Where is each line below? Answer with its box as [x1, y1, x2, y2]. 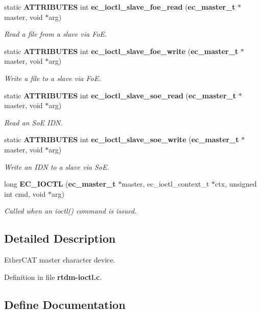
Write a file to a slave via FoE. [4, 72, 101, 83]
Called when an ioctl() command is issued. [4, 205, 137, 216]
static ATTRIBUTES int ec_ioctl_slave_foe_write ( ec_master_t [4, 45, 239, 56]
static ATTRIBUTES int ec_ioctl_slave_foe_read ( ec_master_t [4, 2, 235, 12]
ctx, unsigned [215, 178, 257, 189]
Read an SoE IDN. [4, 117, 63, 127]
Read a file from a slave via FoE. [4, 29, 107, 39]
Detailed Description [4, 230, 116, 246]
